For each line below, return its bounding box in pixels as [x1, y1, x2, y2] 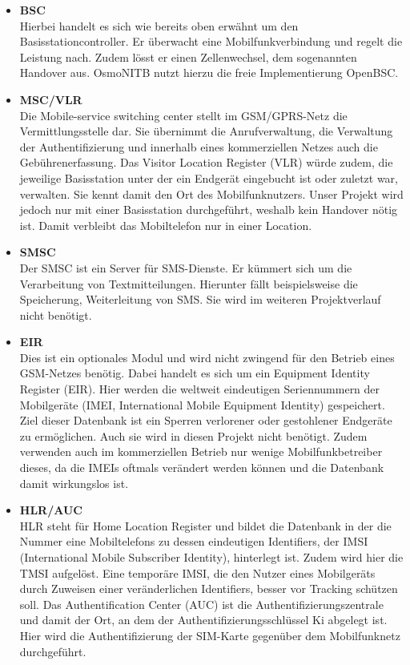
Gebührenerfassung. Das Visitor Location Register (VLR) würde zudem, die [19, 154, 393, 171]
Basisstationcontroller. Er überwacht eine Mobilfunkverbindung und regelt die [19, 33, 403, 50]
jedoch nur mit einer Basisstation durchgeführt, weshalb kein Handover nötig [19, 201, 398, 218]
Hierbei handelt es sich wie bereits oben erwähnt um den [19, 17, 299, 34]
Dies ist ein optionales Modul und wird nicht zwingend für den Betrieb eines [19, 349, 395, 365]
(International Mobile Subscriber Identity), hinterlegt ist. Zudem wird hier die [19, 549, 404, 565]
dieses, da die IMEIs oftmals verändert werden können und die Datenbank [19, 459, 384, 476]
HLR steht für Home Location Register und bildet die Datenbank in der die [19, 517, 392, 534]
